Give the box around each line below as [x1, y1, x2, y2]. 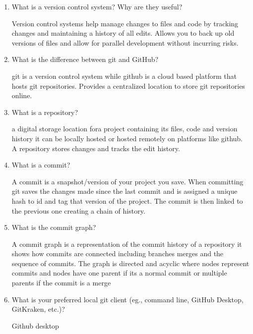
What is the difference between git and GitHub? [11, 54, 159, 64]
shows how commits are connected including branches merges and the [11, 248, 224, 259]
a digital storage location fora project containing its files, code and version [11, 123, 238, 134]
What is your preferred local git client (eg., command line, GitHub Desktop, [11, 294, 244, 304]
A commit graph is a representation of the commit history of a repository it [11, 238, 242, 249]
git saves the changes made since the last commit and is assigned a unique [11, 186, 238, 196]
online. [11, 90, 32, 101]
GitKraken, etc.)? [11, 304, 65, 314]
